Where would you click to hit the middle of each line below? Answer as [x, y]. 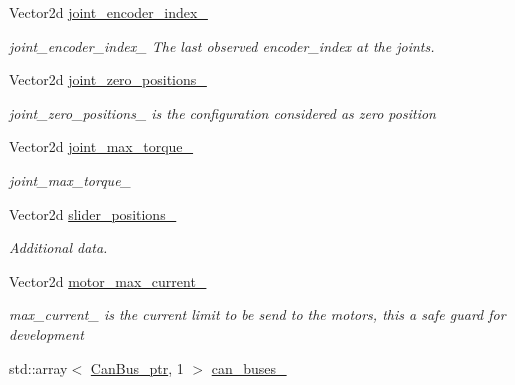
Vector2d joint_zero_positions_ [108, 79]
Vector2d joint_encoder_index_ [108, 12]
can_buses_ [249, 367]
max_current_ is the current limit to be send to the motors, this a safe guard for [257, 314]
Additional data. [58, 247]
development [46, 333]
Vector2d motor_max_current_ [108, 280]
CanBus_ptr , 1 [137, 367]
